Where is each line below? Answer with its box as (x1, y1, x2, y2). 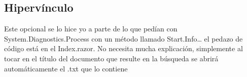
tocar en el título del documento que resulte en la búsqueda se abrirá (4, 53, 219, 63)
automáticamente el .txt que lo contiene (4, 63, 128, 73)
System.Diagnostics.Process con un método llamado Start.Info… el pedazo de (4, 33, 243, 44)
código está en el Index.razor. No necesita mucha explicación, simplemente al (4, 43, 243, 54)
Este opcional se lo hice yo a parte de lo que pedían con (4, 23, 178, 34)
